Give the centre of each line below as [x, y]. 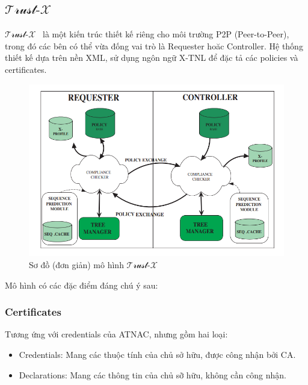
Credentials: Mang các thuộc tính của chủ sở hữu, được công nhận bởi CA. [157, 355]
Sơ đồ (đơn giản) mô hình [76, 265]
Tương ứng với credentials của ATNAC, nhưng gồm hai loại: [116, 334]
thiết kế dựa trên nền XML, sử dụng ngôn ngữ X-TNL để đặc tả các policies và [152, 58]
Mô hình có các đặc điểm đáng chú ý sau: [82, 285]
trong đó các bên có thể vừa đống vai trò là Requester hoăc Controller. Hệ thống [154, 45]
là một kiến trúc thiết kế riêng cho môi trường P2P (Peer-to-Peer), [166, 34]
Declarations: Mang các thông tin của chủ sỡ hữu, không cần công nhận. [152, 374]
